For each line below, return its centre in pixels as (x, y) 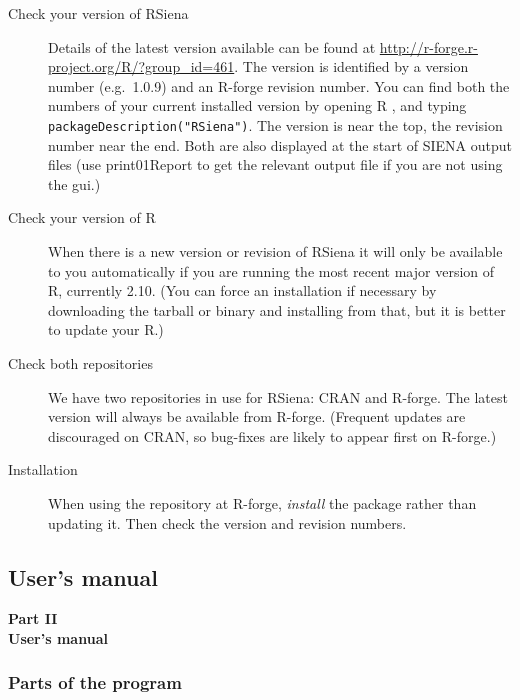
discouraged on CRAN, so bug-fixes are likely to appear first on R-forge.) (272, 435)
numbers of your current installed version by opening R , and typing (257, 105)
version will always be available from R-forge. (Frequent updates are (257, 416)
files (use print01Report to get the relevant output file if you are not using (275, 164)
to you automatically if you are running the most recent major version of (271, 270)
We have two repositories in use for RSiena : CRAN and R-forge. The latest (278, 396)
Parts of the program (95, 682)
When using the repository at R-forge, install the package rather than (262, 502)
